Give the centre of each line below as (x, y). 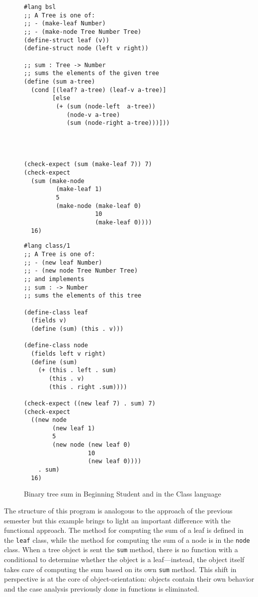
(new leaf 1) (74, 428)
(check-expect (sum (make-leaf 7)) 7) (88, 164)
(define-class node (56, 346)
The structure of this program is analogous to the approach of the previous (118, 510)
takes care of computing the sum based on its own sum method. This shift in (120, 569)
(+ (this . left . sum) (77, 370)
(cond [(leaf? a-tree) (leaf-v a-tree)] (99, 90)
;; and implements (54, 279)
